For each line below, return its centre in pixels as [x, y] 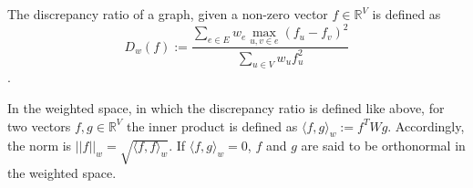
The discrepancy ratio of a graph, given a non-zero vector [168, 14]
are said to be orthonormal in [383, 146]
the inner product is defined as [212, 125]
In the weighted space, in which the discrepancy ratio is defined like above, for [226, 108]
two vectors [39, 125]
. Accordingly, [426, 125]
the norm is [40, 146]
